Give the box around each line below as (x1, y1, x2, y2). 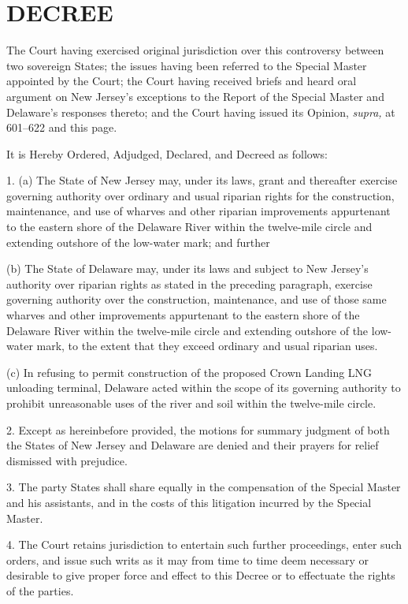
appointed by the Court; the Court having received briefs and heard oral (6, 73, 357, 89)
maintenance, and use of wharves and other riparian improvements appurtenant (6, 203, 391, 219)
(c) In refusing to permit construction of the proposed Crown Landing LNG (6, 364, 373, 380)
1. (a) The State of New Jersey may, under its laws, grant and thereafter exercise (6, 172, 398, 188)
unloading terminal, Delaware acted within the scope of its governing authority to (6, 379, 401, 396)
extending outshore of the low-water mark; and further (6, 233, 270, 250)
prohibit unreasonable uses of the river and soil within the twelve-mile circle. (6, 395, 376, 411)
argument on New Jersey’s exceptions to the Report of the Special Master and (6, 88, 384, 104)
